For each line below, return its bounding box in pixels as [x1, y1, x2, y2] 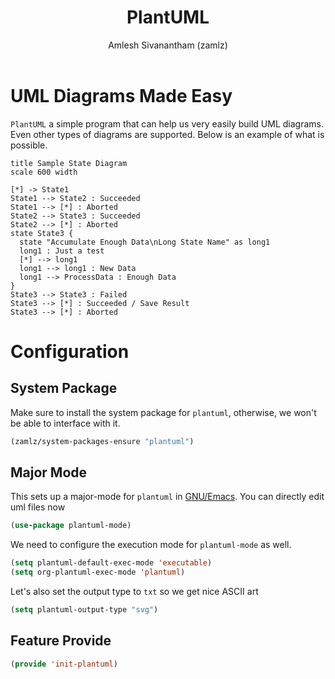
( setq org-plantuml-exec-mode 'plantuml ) [10, 567, 186, 578]
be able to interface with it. [10, 417, 121, 429]
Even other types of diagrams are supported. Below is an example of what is [10, 128, 325, 140]
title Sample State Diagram [10, 158, 128, 168]
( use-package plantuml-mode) [10, 521, 132, 531]
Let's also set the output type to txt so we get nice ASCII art [10, 586, 259, 597]
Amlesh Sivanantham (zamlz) [108, 39, 228, 51]
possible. [10, 139, 48, 151]
